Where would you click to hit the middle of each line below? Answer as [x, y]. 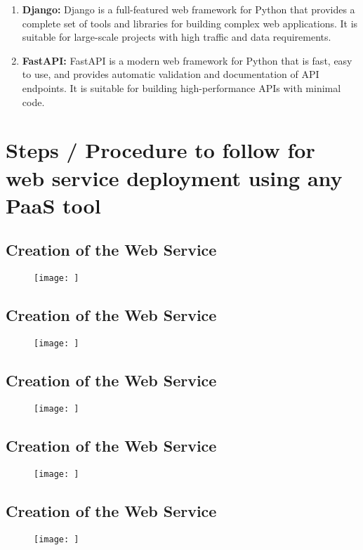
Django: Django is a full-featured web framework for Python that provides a [189, 9]
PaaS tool [53, 205]
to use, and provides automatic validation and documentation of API [171, 74]
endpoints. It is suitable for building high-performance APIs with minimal [181, 87]
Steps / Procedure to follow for [160, 150]
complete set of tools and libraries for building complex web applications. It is [190, 23]
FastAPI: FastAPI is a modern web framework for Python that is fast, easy [187, 60]
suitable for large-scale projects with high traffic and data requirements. [177, 37]
